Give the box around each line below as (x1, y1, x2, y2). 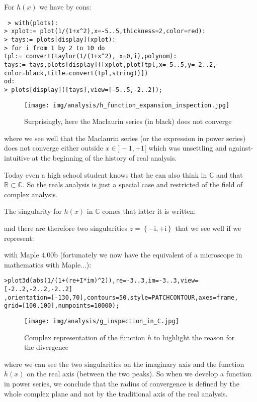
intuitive (4, 152, 30, 163)
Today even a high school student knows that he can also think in (4, 169, 207, 180)
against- (229, 143, 253, 153)
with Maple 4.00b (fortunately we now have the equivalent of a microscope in (4, 249, 242, 260)
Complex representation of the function (24, 332, 145, 342)
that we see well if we (175, 222, 241, 233)
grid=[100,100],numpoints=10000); (4, 302, 120, 310)
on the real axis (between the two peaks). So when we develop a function (27, 368, 251, 379)
